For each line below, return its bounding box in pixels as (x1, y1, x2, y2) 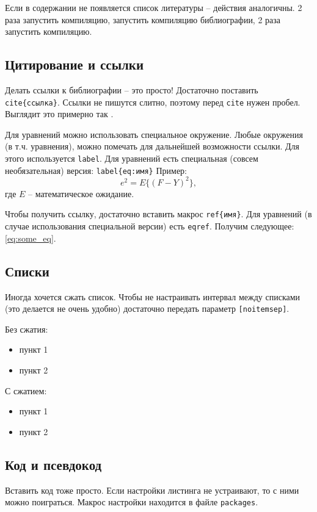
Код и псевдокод (5, 455, 102, 474)
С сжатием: (5, 384, 47, 397)
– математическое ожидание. (28, 187, 134, 200)
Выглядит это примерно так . (5, 107, 114, 120)
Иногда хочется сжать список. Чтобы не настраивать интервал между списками (5, 290, 301, 303)
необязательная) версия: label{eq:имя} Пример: (5, 164, 188, 176)
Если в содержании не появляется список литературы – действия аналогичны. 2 (5, 1, 302, 13)
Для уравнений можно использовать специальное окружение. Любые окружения (5, 128, 303, 140)
